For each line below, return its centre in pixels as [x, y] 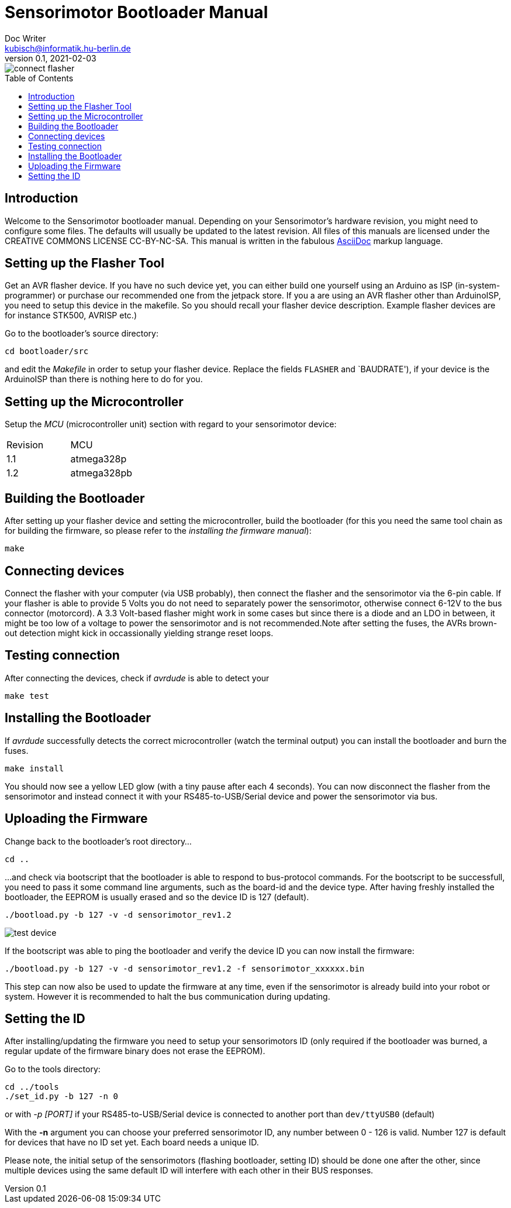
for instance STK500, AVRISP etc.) [71, 315]
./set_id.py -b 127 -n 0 [61, 1097]
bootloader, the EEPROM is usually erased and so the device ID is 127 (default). [157, 897]
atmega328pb [101, 473]
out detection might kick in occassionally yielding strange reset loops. [139, 633]
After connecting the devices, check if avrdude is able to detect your [137, 678]
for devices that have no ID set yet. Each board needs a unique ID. [132, 1142]
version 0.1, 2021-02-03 [51, 58]
